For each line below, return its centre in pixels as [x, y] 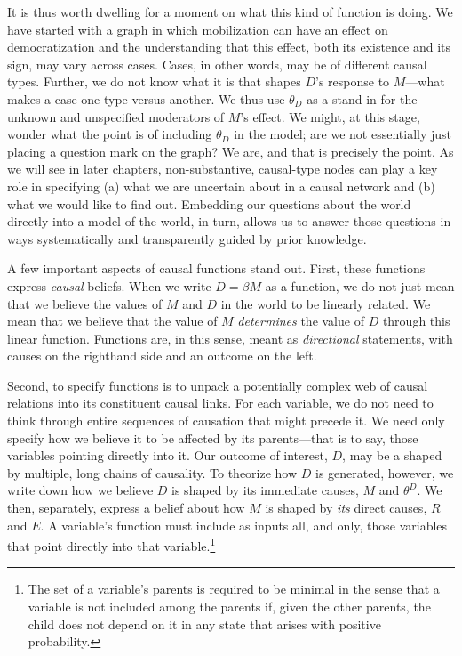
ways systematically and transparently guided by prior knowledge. [187, 238]
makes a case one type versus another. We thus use [146, 98]
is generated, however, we [385, 472]
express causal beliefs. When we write [109, 285]
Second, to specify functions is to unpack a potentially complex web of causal [218, 385]
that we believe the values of [85, 303]
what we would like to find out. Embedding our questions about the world [209, 203]
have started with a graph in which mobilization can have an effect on [198, 29]
